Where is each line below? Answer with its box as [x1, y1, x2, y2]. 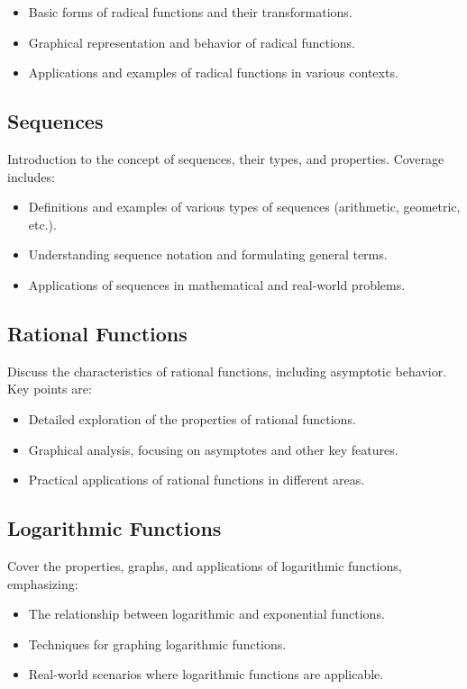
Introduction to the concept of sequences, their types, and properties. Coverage [7, 149, 444, 168]
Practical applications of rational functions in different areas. [28, 470, 365, 489]
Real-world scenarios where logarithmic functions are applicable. [28, 665, 384, 684]
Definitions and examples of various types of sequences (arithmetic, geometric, [28, 197, 461, 216]
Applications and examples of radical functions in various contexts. [28, 63, 398, 82]
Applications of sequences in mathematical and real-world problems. [28, 275, 406, 294]
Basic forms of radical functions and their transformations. [28, 3, 353, 21]
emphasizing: [7, 574, 78, 593]
